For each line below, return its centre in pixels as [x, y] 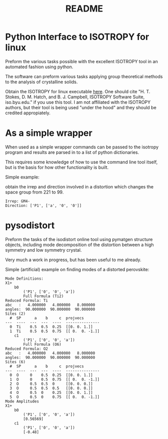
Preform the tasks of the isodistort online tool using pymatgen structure [79, 239]
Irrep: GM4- [18, 201]
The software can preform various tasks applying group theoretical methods [84, 76]
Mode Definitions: [24, 279]
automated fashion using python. [39, 67]
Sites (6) [16, 362]
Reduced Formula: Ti [27, 300]
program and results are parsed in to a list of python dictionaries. [72, 152]
